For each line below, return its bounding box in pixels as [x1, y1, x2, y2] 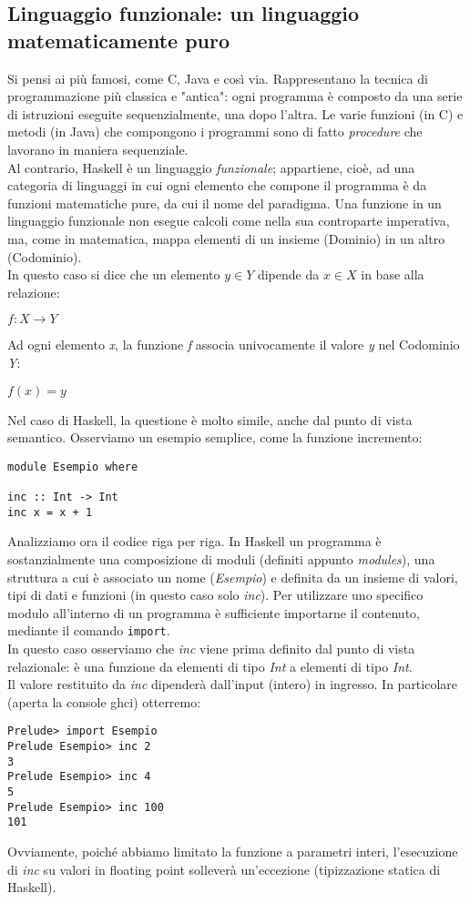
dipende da [257, 265, 320, 284]
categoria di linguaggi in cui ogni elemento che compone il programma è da [7, 176, 427, 195]
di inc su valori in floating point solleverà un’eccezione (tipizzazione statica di [7, 859, 441, 878]
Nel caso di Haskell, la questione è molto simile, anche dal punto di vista [7, 410, 413, 429]
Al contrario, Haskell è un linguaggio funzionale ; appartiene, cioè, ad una [7, 157, 415, 177]
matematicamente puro [7, 25, 230, 54]
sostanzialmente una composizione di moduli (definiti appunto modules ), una [7, 549, 435, 568]
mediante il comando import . [7, 621, 170, 640]
